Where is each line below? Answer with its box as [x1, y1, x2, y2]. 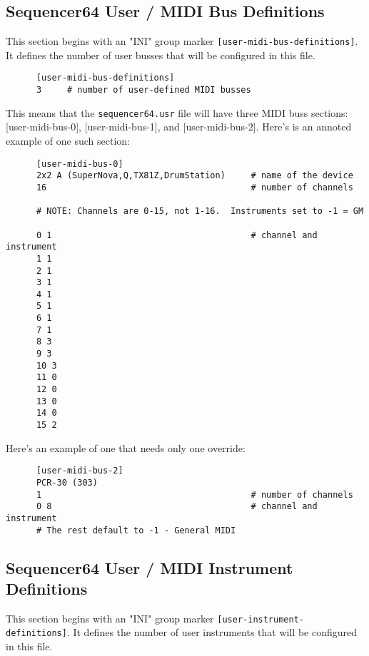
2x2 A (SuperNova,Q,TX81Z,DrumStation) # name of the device [36, 170, 353, 181]
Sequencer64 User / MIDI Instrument [6, 556, 293, 578]
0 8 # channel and [36, 501, 318, 512]
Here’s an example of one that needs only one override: [6, 440, 246, 455]
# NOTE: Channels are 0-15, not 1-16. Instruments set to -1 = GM [36, 206, 364, 217]
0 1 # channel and [36, 230, 318, 240]
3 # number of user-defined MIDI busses [36, 85, 251, 96]
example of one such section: [6, 133, 130, 148]
